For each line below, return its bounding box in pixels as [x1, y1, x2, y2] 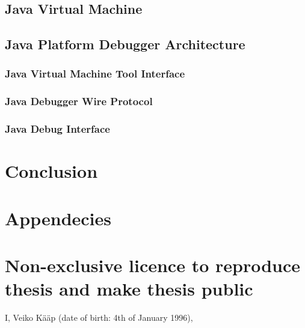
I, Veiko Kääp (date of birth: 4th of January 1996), [5, 311, 193, 324]
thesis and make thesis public [5, 276, 253, 301]
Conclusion [5, 159, 98, 183]
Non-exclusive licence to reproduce [5, 253, 301, 278]
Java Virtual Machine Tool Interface [5, 66, 185, 81]
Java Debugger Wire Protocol [5, 94, 153, 109]
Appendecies [5, 205, 112, 230]
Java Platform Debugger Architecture [5, 35, 245, 53]
